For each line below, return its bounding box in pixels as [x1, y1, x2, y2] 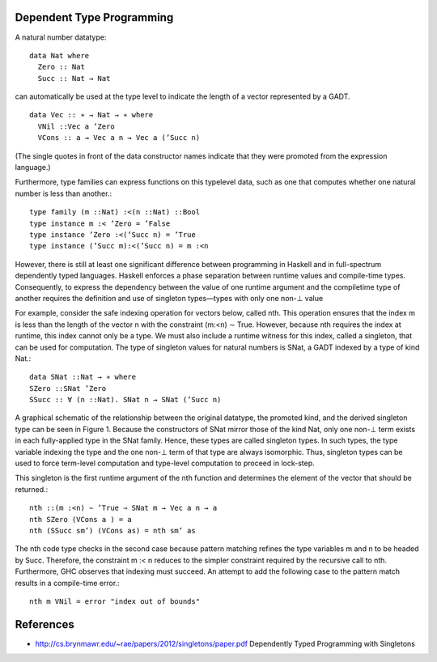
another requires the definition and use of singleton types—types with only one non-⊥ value [15, 293, 324, 303]
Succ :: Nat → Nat [37, 74, 111, 83]
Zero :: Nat [37, 62, 85, 72]
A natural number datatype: [15, 32, 107, 42]
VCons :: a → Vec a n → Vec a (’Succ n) [37, 134, 201, 142]
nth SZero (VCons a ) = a [29, 515, 133, 524]
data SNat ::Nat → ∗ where [29, 372, 137, 382]
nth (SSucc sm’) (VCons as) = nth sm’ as [29, 526, 196, 535]
